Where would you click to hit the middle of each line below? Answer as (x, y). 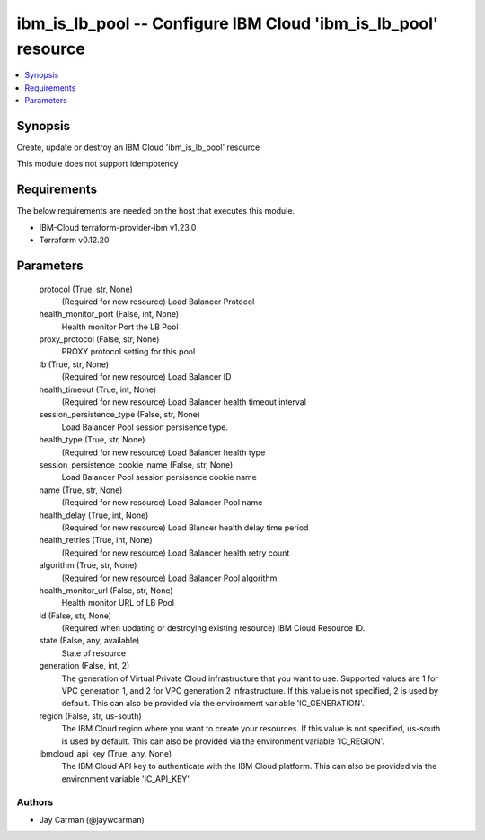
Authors (35, 801)
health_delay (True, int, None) (94, 515)
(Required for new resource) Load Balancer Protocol (158, 302)
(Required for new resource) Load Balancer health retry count (176, 553)
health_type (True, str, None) (92, 440)
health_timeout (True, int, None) (98, 389)
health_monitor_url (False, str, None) (106, 590)
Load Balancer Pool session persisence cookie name (159, 477)
